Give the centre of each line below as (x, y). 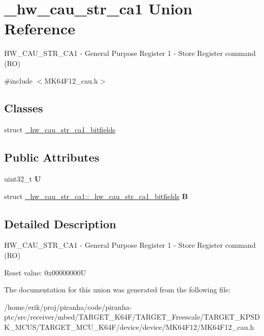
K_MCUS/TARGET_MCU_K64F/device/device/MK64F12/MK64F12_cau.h (129, 327)
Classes (24, 108)
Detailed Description (60, 223)
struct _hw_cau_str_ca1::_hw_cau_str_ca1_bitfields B (96, 196)
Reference (40, 28)
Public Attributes (52, 157)
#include (18, 80)
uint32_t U (23, 179)
